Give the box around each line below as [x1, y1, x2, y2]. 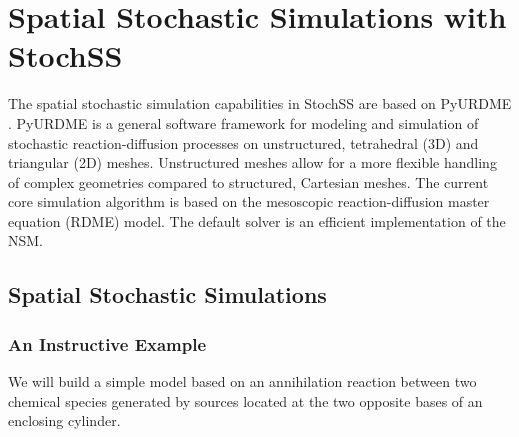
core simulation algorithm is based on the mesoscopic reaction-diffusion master [8, 191, 490, 212]
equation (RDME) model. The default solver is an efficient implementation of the [8, 210, 506, 231]
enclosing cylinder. [8, 410, 121, 431]
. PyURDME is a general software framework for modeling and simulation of [8, 112, 479, 133]
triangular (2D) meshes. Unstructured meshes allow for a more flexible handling [8, 152, 497, 173]
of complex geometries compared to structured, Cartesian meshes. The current [8, 171, 489, 192]
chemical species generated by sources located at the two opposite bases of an [8, 390, 483, 411]
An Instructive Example [8, 331, 207, 356]
